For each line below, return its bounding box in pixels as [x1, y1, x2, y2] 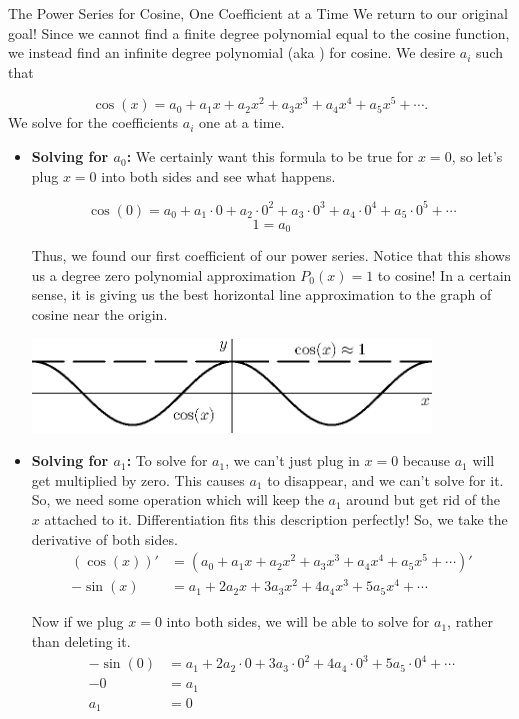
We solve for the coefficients [8, 112, 179, 133]
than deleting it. [31, 630, 131, 651]
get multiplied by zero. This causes [31, 469, 245, 490]
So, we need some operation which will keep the [31, 489, 324, 510]
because [402, 450, 450, 471]
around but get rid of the [346, 489, 501, 510]
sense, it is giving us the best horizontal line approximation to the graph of [31, 284, 492, 305]
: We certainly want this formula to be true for [126, 146, 414, 167]
